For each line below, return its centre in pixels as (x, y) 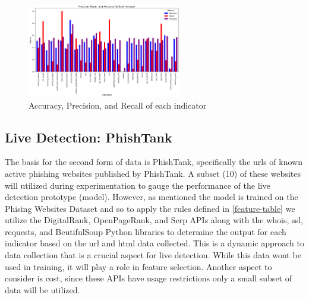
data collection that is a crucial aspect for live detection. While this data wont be (153, 255)
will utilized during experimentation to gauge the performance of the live (138, 185)
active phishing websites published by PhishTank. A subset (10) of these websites (153, 173)
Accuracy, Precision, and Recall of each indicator (118, 105)
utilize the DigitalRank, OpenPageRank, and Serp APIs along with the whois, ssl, (154, 220)
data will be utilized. (42, 289)
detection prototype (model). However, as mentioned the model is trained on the (152, 197)
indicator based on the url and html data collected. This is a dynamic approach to (154, 243)
